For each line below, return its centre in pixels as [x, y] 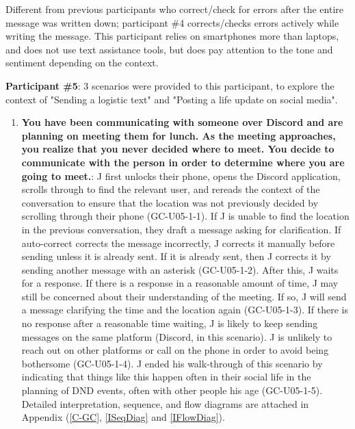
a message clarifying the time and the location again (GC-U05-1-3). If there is [185, 310]
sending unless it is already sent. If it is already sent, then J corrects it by [176, 256]
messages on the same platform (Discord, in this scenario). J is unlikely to [177, 336]
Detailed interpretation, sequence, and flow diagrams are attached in [165, 403]
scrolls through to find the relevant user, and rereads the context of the [171, 189]
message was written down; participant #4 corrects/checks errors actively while [172, 22]
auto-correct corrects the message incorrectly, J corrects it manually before [178, 243]
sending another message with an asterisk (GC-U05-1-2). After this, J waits [180, 269]
